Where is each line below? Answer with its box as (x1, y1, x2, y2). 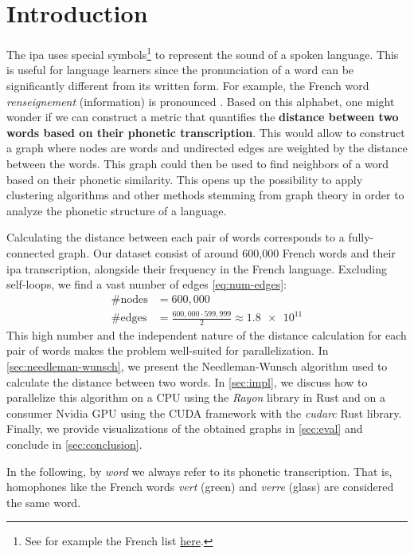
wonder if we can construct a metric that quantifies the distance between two (6, 108, 399, 125)
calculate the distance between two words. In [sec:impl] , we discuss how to (6, 373, 368, 390)
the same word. (6, 493, 81, 510)
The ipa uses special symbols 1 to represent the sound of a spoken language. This (6, 44, 399, 62)
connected (6, 244, 55, 261)
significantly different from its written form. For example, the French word (6, 77, 369, 93)
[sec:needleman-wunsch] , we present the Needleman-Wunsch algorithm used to (6, 358, 388, 375)
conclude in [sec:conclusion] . (6, 436, 143, 453)
